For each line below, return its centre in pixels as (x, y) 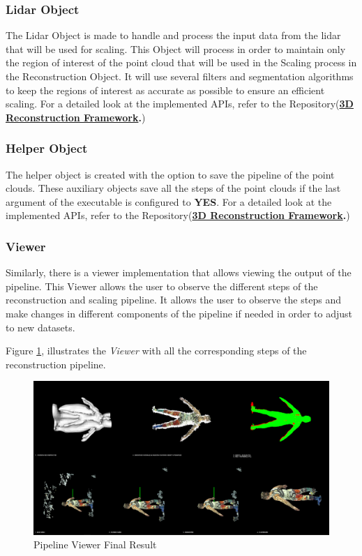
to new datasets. (40, 327)
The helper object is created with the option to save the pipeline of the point (170, 174)
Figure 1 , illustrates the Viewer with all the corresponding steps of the (156, 351)
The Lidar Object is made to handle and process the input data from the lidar (173, 35)
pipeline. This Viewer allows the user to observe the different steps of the (162, 286)
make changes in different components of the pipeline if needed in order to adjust (179, 313)
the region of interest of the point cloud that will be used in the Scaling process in (181, 62)
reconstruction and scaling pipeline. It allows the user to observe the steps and (173, 300)
